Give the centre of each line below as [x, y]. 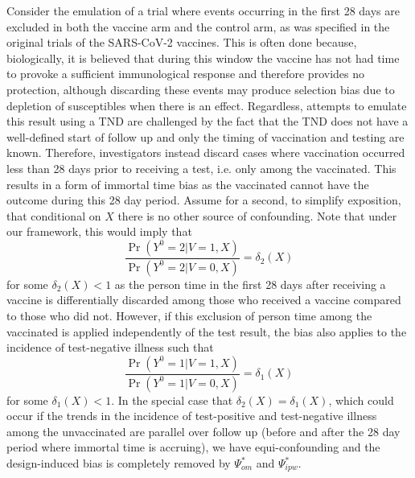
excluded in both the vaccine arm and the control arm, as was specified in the [198, 26]
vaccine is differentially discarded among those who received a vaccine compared [204, 300]
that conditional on [54, 215]
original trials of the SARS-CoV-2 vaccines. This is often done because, [182, 42]
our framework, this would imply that [99, 231]
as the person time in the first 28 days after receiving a [250, 284]
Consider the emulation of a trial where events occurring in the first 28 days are [203, 10]
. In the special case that [172, 400]
